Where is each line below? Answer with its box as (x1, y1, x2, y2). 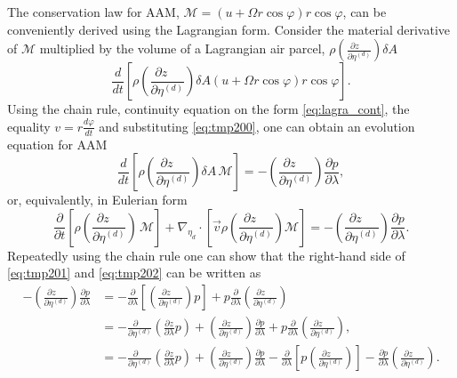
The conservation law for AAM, (7, 3, 180, 20)
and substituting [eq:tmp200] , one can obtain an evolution (99, 117, 415, 135)
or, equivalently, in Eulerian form (7, 190, 188, 209)
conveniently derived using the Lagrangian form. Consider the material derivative (7, 20, 450, 38)
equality (7, 117, 51, 135)
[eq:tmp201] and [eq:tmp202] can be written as (7, 263, 261, 282)
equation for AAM (7, 134, 108, 153)
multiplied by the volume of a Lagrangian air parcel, (39, 39, 325, 58)
